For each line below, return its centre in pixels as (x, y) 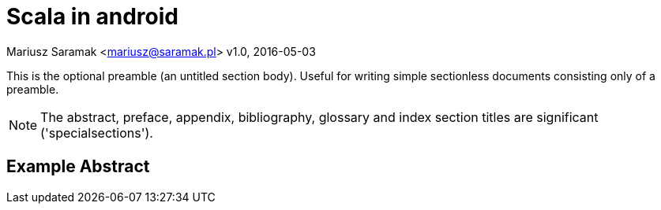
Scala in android (92, 17)
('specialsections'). (97, 133)
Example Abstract (78, 167)
